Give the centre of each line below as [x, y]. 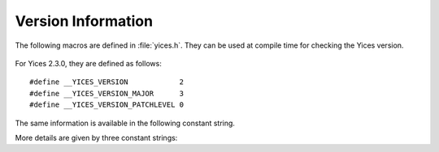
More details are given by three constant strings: [96, 137]
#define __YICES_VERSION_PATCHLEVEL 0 [107, 105]
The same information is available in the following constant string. [125, 123]
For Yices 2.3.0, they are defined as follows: [88, 63]
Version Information [84, 21]
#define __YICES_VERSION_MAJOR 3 [107, 93]
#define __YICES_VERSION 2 [107, 82]
